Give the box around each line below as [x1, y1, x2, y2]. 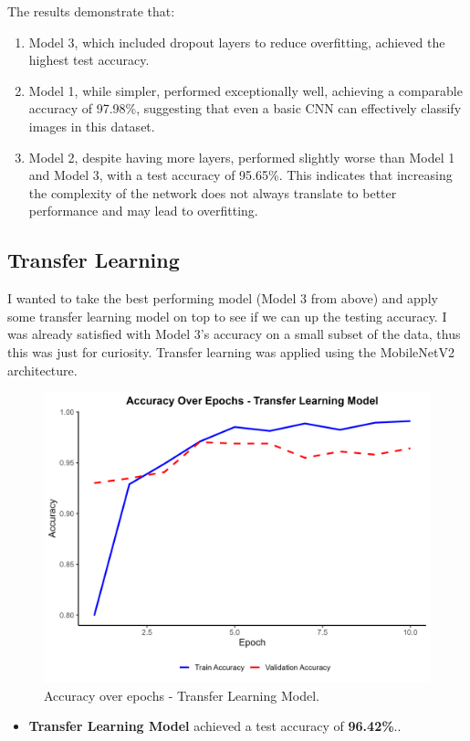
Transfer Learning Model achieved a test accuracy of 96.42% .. [28, 716, 402, 736]
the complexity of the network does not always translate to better [28, 183, 397, 202]
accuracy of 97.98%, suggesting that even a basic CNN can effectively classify [28, 99, 462, 118]
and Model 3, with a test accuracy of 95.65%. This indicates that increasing [28, 165, 453, 185]
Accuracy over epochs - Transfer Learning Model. [44, 685, 319, 704]
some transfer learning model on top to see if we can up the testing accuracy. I [7, 306, 447, 325]
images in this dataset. [28, 116, 155, 135]
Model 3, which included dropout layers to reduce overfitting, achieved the [28, 32, 445, 51]
